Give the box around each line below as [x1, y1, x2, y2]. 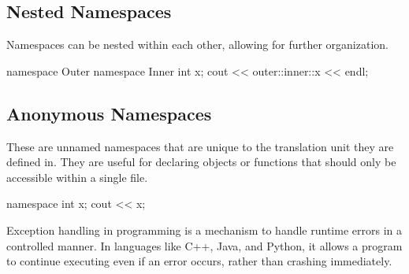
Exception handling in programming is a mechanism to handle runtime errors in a [6, 221, 402, 238]
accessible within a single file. [6, 168, 148, 185]
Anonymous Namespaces [6, 101, 212, 125]
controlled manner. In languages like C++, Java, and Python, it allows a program [6, 237, 403, 254]
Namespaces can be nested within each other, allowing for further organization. [6, 36, 389, 53]
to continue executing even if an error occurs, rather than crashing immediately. [6, 253, 392, 269]
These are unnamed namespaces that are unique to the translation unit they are [6, 138, 394, 154]
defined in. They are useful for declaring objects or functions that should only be [6, 154, 396, 170]
